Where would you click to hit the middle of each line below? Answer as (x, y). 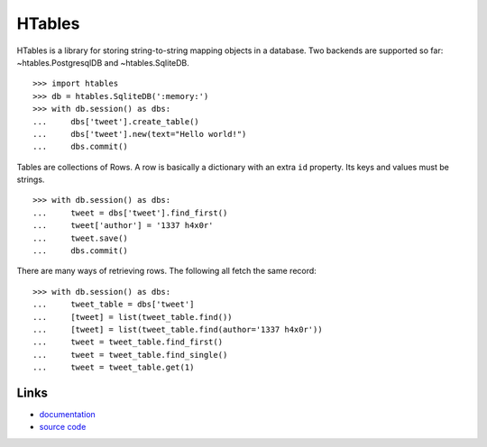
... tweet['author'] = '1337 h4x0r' (123, 226)
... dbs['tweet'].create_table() (116, 121)
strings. (31, 179)
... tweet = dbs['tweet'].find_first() (130, 213)
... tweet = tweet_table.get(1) (114, 368)
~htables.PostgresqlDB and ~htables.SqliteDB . (103, 62)
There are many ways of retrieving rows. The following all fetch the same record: (167, 271)
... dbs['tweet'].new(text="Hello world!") (140, 134)
